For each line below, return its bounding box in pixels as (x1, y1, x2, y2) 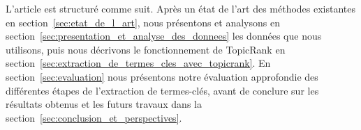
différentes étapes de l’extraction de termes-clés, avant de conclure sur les (6, 83, 319, 97)
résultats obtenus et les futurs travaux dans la (6, 97, 202, 111)
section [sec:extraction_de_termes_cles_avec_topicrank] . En (6, 56, 271, 70)
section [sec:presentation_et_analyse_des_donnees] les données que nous (6, 29, 322, 43)
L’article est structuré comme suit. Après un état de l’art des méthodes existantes (6, 1, 356, 15)
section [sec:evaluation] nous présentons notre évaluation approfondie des (6, 69, 318, 83)
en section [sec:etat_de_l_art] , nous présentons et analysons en (6, 15, 280, 29)
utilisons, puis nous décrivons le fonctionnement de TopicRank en (6, 42, 286, 56)
